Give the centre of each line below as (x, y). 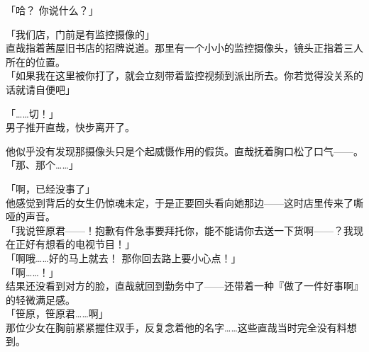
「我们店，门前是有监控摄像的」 (80, 34)
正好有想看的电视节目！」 (75, 244)
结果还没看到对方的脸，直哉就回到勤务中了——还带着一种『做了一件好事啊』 (184, 286)
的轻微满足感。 (40, 299)
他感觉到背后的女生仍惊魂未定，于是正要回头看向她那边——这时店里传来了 (180, 202)
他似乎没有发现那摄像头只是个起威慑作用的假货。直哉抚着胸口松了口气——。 (184, 151)
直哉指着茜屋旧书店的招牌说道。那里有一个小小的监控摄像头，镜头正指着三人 (184, 48)
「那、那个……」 (42, 165)
